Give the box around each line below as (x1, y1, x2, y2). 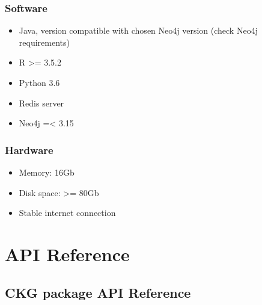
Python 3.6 (19, 76, 60, 88)
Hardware (5, 142, 53, 157)
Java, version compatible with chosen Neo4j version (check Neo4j (19, 24, 258, 37)
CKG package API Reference (5, 283, 191, 301)
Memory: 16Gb (19, 166, 75, 178)
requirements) (19, 35, 70, 48)
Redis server (19, 96, 64, 109)
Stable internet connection (19, 206, 116, 219)
